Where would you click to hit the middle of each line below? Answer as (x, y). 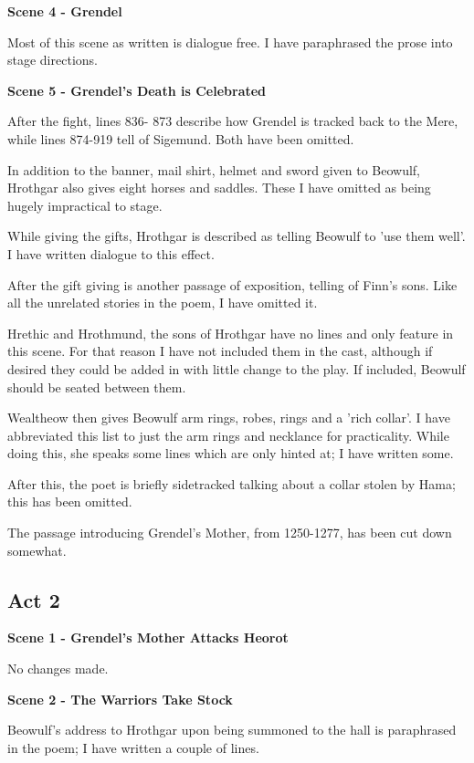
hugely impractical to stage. (85, 205)
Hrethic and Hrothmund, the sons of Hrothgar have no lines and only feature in (231, 333)
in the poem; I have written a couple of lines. (133, 747)
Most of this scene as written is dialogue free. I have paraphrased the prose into (230, 42)
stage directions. (53, 60)
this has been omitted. (70, 502)
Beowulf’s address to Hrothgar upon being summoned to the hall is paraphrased (232, 730)
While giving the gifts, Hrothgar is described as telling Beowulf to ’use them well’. (237, 236)
